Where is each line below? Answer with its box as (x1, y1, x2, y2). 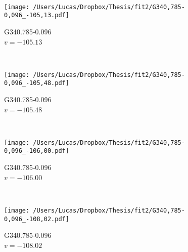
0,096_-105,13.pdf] (4, 12, 69, 19)
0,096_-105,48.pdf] (4, 79, 69, 87)
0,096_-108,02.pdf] (4, 215, 69, 223)
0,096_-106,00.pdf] (4, 147, 69, 155)
